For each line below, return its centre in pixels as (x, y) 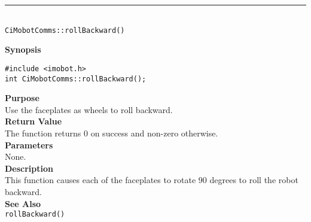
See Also (23, 203)
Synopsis (23, 49)
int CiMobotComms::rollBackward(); (76, 79)
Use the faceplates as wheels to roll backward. (89, 109)
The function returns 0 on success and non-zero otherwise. (112, 133)
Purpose (22, 98)
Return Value (33, 121)
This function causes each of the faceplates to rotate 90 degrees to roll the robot (152, 180)
